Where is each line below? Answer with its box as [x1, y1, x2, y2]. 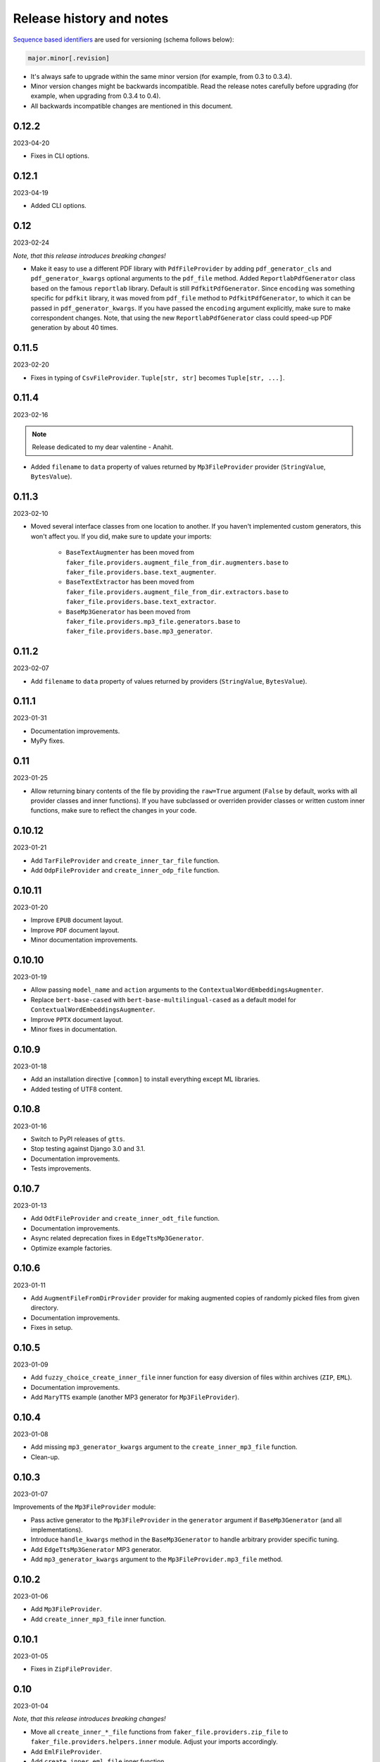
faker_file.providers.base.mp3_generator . [65, 627, 213, 636]
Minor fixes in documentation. [30, 1025, 118, 1033]
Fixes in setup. [30, 1324, 73, 1332]
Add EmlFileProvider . [30, 1747, 102, 1756]
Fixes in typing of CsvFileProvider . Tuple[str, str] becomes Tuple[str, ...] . [30, 374, 285, 382]
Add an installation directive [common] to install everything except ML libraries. [30, 1075, 260, 1083]
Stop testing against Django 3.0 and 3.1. [30, 1145, 146, 1153]
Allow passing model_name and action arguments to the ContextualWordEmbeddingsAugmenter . [30, 985, 324, 994]
